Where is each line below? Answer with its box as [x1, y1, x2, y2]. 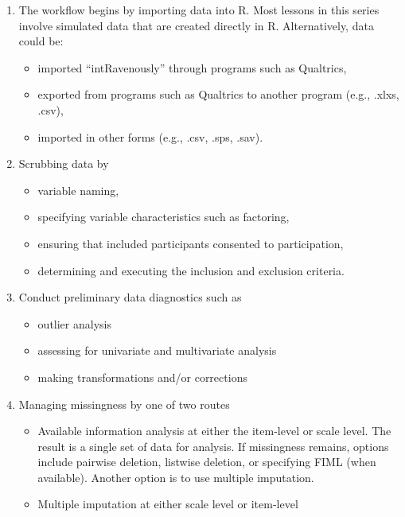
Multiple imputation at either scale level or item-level [37, 496, 298, 512]
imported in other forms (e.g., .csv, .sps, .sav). [37, 128, 263, 145]
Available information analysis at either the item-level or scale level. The [37, 422, 391, 439]
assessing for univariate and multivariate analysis [37, 342, 277, 359]
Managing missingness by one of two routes [18, 395, 230, 412]
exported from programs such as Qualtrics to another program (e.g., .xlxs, [37, 86, 399, 103]
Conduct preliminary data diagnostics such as [18, 289, 242, 305]
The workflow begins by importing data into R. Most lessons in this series [18, 2, 380, 17]
